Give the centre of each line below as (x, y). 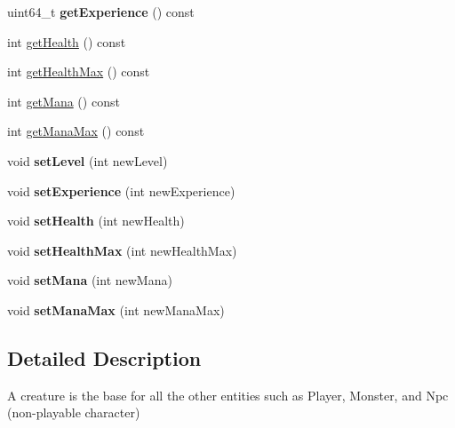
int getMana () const (64, 101)
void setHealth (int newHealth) (96, 221)
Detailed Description (104, 357)
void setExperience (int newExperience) (121, 190)
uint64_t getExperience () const (101, 12)
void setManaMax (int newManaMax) (116, 309)
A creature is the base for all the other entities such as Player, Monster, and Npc (228, 395)
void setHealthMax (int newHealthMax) (122, 250)
